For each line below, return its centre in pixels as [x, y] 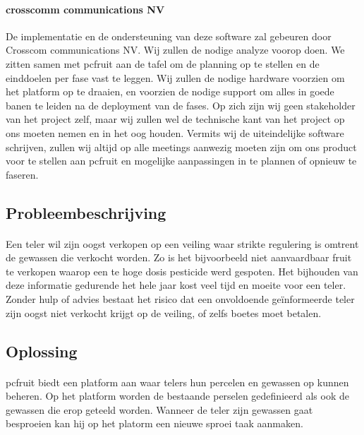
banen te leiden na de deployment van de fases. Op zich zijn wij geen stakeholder [181, 105]
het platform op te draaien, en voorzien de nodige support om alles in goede [170, 91]
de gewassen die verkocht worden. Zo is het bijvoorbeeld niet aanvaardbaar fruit [179, 257]
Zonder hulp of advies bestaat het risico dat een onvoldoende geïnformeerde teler [180, 299]
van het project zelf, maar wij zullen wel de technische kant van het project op [175, 119]
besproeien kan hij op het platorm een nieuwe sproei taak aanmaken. [154, 423]
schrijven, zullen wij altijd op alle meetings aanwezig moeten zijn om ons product [181, 147]
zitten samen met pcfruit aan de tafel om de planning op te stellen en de [163, 63]
